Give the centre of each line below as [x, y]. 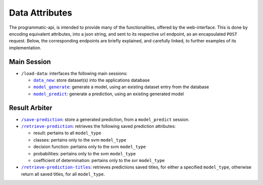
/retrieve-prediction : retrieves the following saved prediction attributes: [99, 126]
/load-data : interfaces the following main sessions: [74, 73]
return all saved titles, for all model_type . [63, 174]
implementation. [25, 48]
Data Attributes [41, 13]
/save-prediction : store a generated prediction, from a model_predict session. [105, 119]
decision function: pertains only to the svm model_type [90, 147]
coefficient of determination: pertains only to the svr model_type [99, 161]
